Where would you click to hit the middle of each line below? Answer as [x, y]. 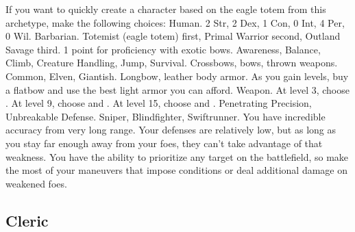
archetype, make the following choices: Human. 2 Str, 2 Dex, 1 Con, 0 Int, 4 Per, [175, 22]
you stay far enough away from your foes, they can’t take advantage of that [164, 143]
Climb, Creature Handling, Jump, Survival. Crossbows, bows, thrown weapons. [172, 63]
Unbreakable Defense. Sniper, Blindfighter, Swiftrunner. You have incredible [166, 116]
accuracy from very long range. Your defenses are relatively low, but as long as [171, 130]
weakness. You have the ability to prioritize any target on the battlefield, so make [177, 156]
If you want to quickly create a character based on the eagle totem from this [166, 9]
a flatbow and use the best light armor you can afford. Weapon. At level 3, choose [177, 89]
